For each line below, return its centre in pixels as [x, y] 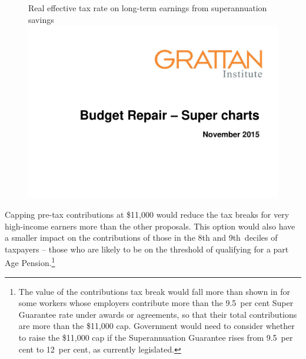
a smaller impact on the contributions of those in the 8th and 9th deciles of [141, 237]
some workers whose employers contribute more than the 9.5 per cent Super [156, 303]
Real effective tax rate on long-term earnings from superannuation [148, 8]
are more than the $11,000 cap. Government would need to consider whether [157, 326]
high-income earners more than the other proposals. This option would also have [150, 226]
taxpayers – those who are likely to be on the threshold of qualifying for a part [147, 249]
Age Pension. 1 [30, 262]
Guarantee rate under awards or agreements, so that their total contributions [158, 314]
